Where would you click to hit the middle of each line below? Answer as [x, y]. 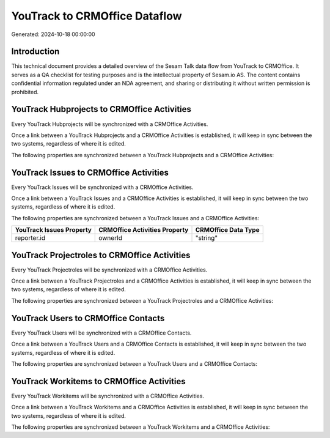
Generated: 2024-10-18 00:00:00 [53, 34]
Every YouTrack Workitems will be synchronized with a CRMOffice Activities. [108, 396]
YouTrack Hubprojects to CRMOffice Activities [101, 109]
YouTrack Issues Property [53, 230]
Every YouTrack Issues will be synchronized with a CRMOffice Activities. [102, 187]
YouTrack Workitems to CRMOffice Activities [98, 381]
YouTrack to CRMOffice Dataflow [97, 16]
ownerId [110, 238]
